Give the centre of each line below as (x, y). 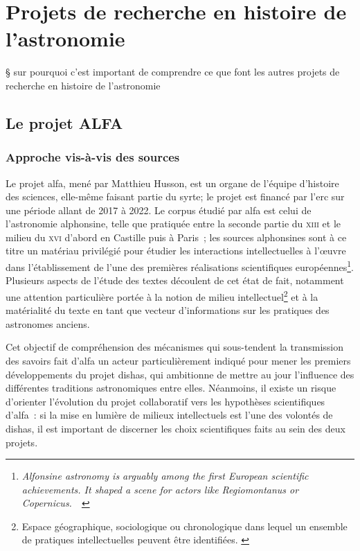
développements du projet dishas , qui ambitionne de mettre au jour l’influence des (180, 374)
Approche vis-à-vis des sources (93, 157)
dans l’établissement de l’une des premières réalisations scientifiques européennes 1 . (180, 266)
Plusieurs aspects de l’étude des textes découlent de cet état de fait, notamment (175, 280)
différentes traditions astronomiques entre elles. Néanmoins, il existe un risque (171, 388)
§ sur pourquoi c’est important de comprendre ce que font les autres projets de (173, 72)
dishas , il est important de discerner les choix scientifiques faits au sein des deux (175, 428)
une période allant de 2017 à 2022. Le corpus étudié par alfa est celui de (159, 210)
